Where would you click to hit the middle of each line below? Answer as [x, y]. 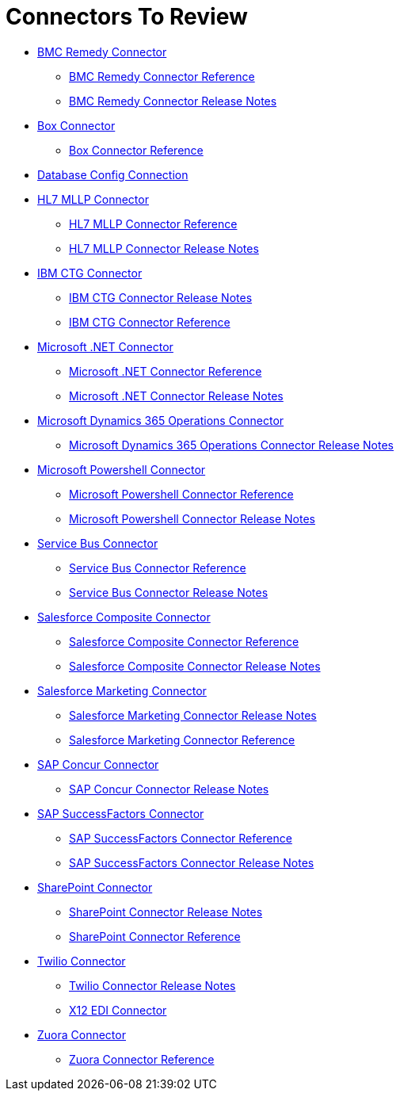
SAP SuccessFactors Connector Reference [181, 838]
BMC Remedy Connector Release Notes [173, 101]
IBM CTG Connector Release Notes [161, 297]
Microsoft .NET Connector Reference [166, 371]
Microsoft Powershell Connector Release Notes [192, 518]
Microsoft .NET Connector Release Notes [176, 396]
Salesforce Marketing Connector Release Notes [193, 715]
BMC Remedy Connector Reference [162, 76]
